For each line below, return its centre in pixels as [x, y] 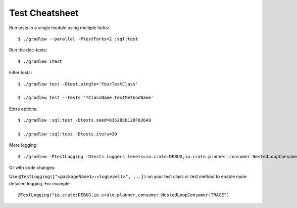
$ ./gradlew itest [40, 61]
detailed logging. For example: [40, 183]
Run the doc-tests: [28, 50]
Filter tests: [21, 73]
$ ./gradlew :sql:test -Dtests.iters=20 [68, 134]
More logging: [24, 145]
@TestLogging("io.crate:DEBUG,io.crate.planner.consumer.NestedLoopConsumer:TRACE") [124, 195]
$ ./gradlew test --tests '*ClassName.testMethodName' [86, 98]
